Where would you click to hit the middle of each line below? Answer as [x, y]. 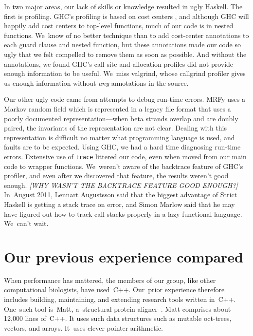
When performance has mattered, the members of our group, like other [110, 280]
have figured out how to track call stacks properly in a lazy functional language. [123, 214]
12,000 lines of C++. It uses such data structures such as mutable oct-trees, [118, 318]
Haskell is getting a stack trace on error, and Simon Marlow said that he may [119, 204]
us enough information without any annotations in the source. [96, 83]
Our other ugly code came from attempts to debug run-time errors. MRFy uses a [125, 99]
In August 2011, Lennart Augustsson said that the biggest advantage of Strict [121, 195]
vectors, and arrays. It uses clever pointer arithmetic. [83, 327]
